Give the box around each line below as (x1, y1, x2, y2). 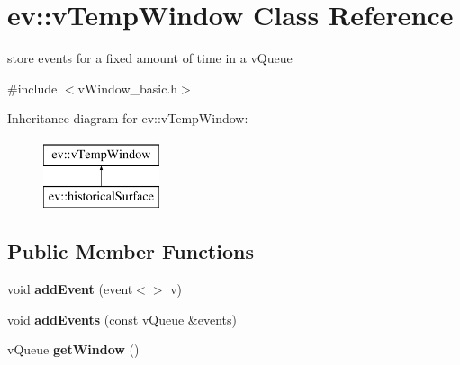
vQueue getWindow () (7, 340, 140, 359)
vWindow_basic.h (77, 78, 178, 97)
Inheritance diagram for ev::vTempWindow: (7, 109, 248, 128)
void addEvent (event (7, 280, 133, 298)
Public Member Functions (7, 237, 254, 265)
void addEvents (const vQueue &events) (7, 309, 237, 328)
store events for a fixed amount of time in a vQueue (7, 49, 293, 67)
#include (7, 78, 58, 97)
